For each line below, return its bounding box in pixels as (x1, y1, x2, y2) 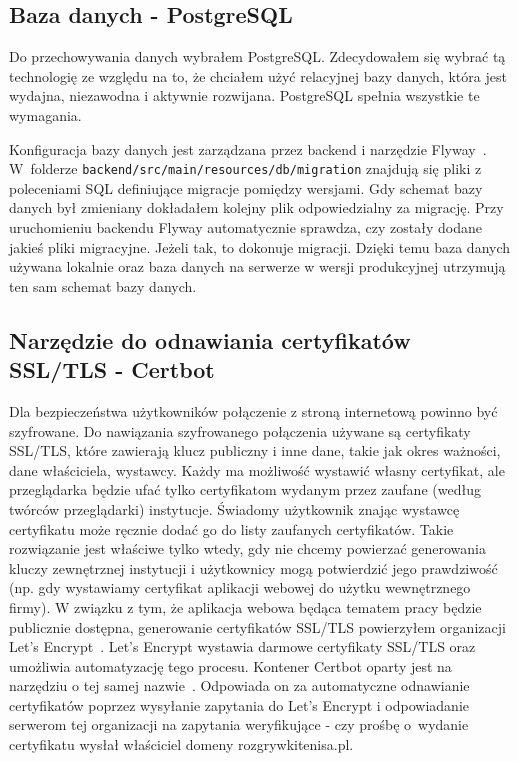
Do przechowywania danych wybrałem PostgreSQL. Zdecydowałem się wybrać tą (9, 46, 506, 67)
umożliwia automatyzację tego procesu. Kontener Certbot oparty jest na (9, 655, 452, 676)
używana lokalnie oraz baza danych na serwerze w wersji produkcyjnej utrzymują (9, 256, 506, 277)
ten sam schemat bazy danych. (9, 275, 197, 296)
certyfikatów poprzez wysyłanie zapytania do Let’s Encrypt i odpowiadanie (9, 694, 469, 715)
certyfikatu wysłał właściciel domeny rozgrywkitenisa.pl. (9, 734, 354, 755)
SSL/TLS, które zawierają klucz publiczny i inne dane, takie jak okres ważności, (9, 440, 501, 461)
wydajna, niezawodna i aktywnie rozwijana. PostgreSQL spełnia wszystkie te (9, 85, 480, 106)
